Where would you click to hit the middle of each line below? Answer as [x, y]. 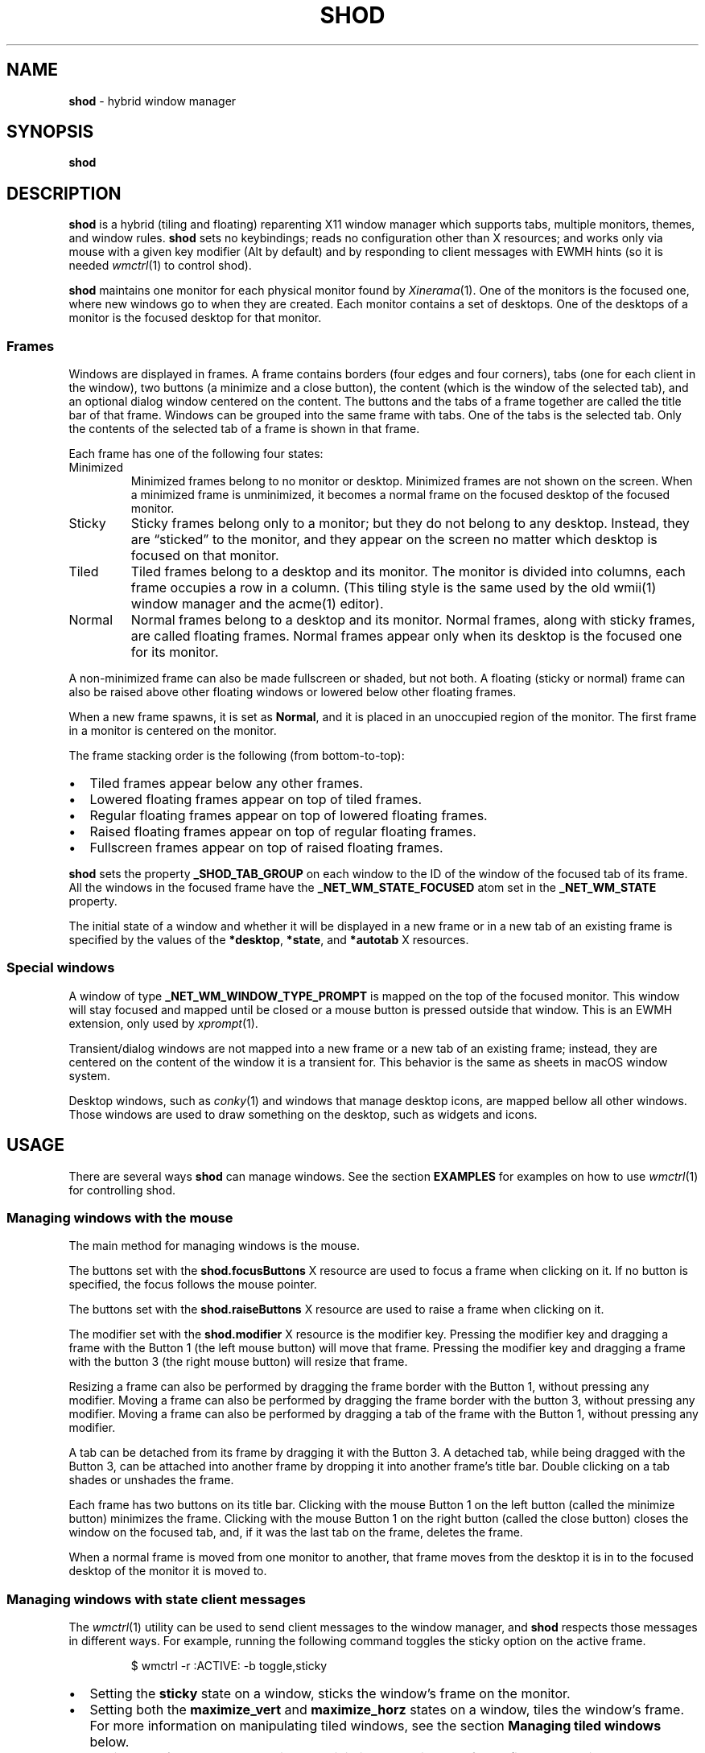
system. [89, 1075]
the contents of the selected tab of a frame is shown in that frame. [244, 429]
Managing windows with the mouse [120, 1218]
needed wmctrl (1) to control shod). [160, 266]
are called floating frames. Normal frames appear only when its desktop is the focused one [406, 636]
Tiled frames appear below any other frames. [227, 784]
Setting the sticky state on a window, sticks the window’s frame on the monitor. [330, 1694]
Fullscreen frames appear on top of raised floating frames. [266, 848]
